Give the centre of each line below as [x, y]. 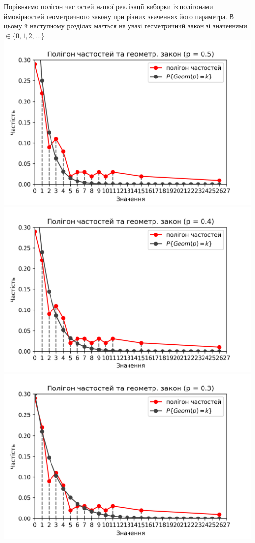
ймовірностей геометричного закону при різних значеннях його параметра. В [119, 16]
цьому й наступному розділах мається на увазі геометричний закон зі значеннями [126, 26]
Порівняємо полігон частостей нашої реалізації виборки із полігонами [109, 6]
